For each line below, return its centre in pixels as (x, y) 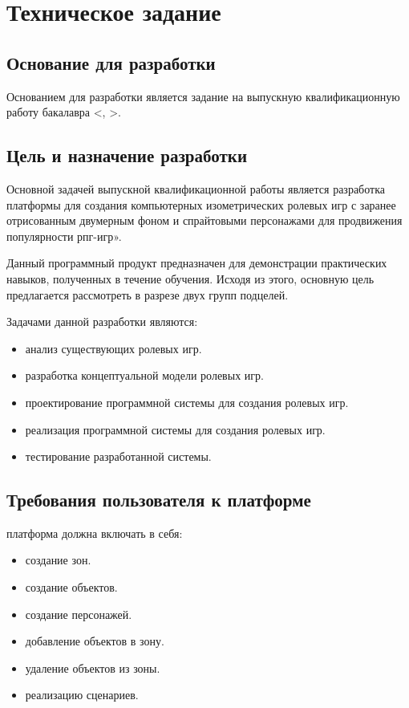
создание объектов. (71, 587)
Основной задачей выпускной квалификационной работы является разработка (196, 188)
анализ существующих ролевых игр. (113, 348)
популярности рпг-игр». (64, 236)
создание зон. (58, 560)
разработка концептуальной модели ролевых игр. (144, 375)
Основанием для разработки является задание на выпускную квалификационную (203, 96)
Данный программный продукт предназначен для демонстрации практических (197, 263)
